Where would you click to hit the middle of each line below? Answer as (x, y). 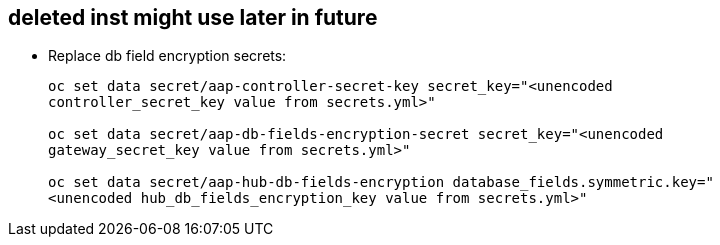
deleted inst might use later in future (193, 17)
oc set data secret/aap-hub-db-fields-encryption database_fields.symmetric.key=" (381, 182)
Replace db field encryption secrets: (167, 56)
